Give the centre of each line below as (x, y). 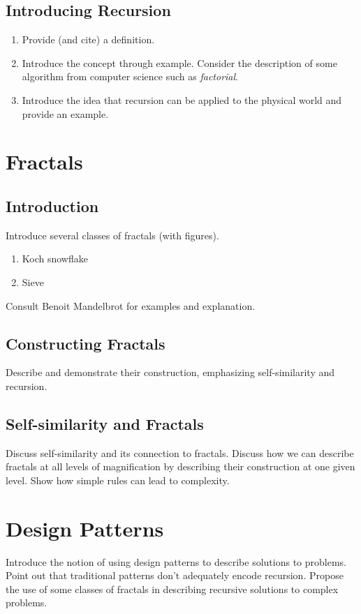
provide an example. (65, 113)
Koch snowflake (55, 259)
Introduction (52, 205)
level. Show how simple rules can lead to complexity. (118, 480)
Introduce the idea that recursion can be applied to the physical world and (182, 99)
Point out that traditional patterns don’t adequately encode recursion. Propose (175, 575)
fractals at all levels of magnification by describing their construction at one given (180, 466)
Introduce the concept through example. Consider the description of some (179, 62)
